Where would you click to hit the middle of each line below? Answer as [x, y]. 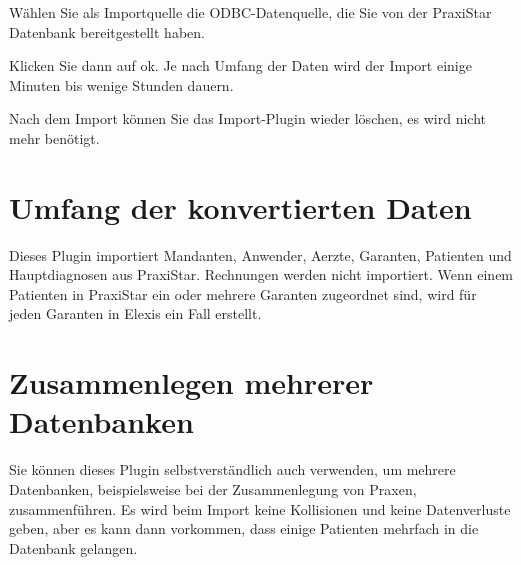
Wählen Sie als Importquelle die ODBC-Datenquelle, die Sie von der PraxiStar [250, 12]
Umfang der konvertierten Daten [240, 206]
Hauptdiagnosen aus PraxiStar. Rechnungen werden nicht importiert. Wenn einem [261, 274]
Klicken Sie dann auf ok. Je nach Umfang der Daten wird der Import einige [240, 65]
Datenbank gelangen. [73, 547]
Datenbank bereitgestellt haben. [107, 31]
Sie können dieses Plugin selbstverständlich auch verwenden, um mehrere [232, 469]
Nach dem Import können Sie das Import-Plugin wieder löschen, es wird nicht [247, 118]
